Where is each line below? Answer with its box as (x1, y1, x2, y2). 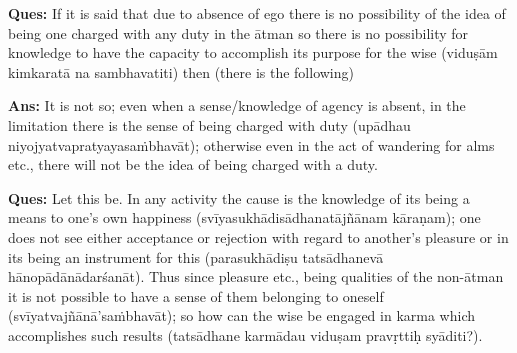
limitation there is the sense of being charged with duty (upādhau (8, 114, 411, 135)
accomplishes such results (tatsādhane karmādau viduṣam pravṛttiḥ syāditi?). (8, 324, 483, 345)
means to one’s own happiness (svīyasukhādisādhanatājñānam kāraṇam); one (8, 207, 481, 228)
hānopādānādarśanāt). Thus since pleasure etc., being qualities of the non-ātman (8, 266, 504, 287)
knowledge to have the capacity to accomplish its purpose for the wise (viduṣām (8, 42, 498, 63)
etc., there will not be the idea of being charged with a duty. (8, 154, 378, 175)
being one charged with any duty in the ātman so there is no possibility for (8, 22, 469, 43)
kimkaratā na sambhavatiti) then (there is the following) (8, 61, 354, 82)
